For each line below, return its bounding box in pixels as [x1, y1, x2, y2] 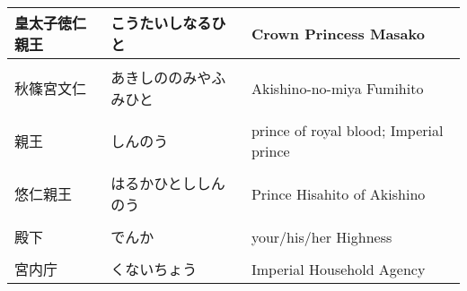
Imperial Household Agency [251, 258, 426, 279]
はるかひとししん [110, 173, 225, 193]
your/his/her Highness [251, 226, 392, 247]
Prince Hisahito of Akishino [251, 183, 426, 204]
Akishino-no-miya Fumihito [251, 77, 424, 98]
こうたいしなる [110, 13, 212, 33]
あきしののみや [110, 67, 212, 88]
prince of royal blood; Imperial [251, 120, 444, 141]
